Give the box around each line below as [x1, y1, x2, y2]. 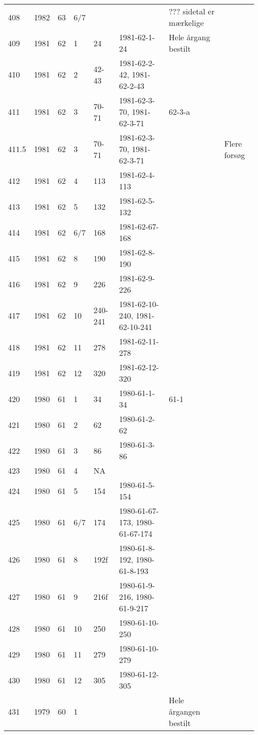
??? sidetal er [169, 5, 215, 17]
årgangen [169, 706, 200, 717]
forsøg [224, 149, 245, 161]
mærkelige [169, 17, 204, 28]
